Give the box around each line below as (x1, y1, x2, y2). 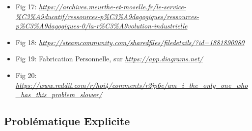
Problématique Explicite (4, 113, 130, 129)
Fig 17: (15, 1, 37, 11)
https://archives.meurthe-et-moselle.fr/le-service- (39, 1, 186, 11)
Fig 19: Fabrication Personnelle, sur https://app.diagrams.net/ (15, 53, 203, 64)
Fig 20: (15, 70, 37, 80)
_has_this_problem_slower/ (15, 89, 102, 100)
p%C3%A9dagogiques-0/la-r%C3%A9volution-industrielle (15, 21, 188, 31)
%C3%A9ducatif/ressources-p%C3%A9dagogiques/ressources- (15, 11, 199, 21)
